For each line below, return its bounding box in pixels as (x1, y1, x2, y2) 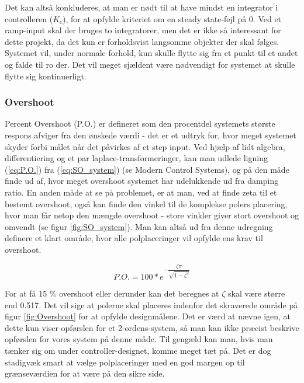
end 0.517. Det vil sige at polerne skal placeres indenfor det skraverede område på (5, 298, 298, 311)
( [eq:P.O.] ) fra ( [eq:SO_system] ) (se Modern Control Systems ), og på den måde (5, 163, 289, 175)
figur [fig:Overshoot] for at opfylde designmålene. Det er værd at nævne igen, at (5, 310, 291, 322)
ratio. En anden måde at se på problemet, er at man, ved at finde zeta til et (5, 186, 277, 198)
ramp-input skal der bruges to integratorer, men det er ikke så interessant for (5, 24, 281, 36)
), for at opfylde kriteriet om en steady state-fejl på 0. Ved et (63, 12, 282, 25)
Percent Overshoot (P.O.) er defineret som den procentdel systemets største (5, 117, 275, 130)
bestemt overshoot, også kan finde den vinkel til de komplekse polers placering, (5, 197, 288, 210)
